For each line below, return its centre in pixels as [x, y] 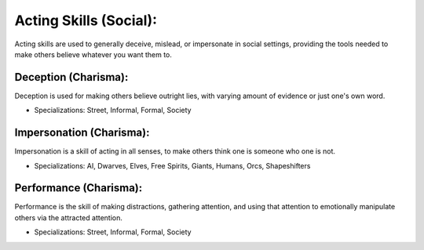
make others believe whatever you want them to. [93, 54]
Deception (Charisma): [71, 77]
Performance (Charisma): [79, 188]
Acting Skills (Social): [86, 20]
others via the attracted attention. [69, 217]
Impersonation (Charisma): [82, 133]
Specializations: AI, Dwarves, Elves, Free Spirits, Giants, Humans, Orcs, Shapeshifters [172, 165]
